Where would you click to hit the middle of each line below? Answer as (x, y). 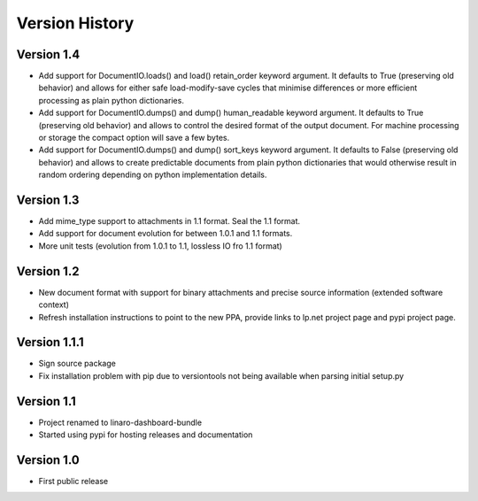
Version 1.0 (48, 460)
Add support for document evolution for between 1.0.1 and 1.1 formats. (166, 234)
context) (54, 304)
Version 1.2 (48, 271)
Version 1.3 (48, 200)
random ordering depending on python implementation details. (153, 175)
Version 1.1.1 (50, 342)
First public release (73, 482)
